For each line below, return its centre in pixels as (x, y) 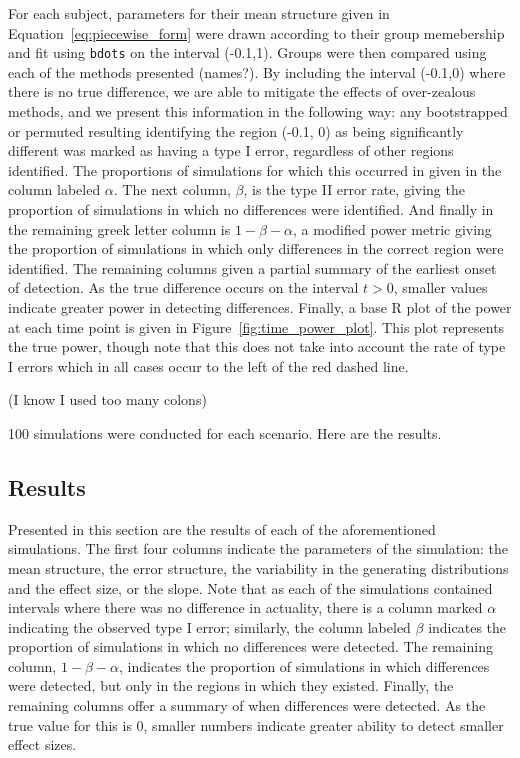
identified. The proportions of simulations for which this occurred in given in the (255, 169)
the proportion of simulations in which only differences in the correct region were (256, 248)
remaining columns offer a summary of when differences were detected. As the (247, 705)
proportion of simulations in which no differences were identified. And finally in (251, 209)
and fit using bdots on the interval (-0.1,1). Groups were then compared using (247, 52)
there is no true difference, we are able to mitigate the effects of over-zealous (242, 91)
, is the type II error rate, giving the (354, 189)
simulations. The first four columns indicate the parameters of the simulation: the (258, 548)
